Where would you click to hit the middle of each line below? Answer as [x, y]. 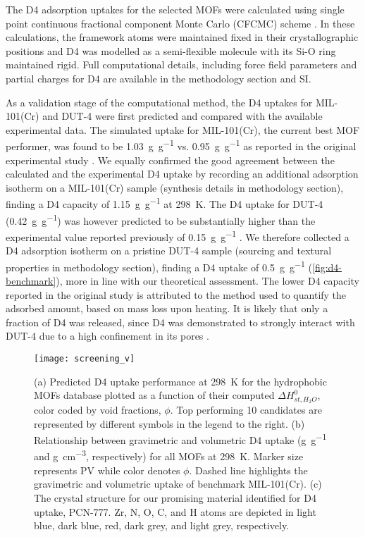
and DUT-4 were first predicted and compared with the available [182, 116]
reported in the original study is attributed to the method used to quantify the [176, 294]
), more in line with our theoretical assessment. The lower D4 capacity [208, 280]
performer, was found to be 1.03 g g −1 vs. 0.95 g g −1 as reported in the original [181, 145]
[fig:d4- [327, 267]
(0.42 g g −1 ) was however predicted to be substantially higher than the [161, 219]
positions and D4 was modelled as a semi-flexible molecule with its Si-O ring [171, 50]
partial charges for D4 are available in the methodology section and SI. [159, 78]
